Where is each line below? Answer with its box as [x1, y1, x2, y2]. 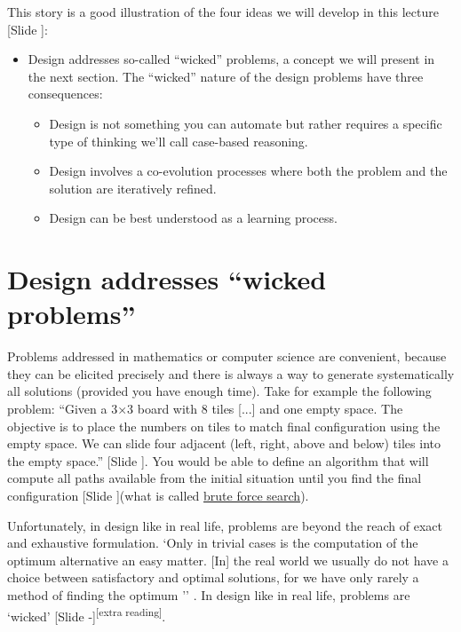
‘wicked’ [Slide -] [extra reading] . [7, 604, 166, 625]
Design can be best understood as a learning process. [49, 209, 338, 227]
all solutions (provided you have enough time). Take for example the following [7, 382, 432, 400]
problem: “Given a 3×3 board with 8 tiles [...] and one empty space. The [7, 399, 403, 418]
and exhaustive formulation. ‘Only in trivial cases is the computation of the [7, 533, 418, 552]
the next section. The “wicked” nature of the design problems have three [28, 67, 424, 85]
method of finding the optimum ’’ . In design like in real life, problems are [7, 585, 410, 604]
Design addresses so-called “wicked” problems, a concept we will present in [28, 50, 435, 68]
